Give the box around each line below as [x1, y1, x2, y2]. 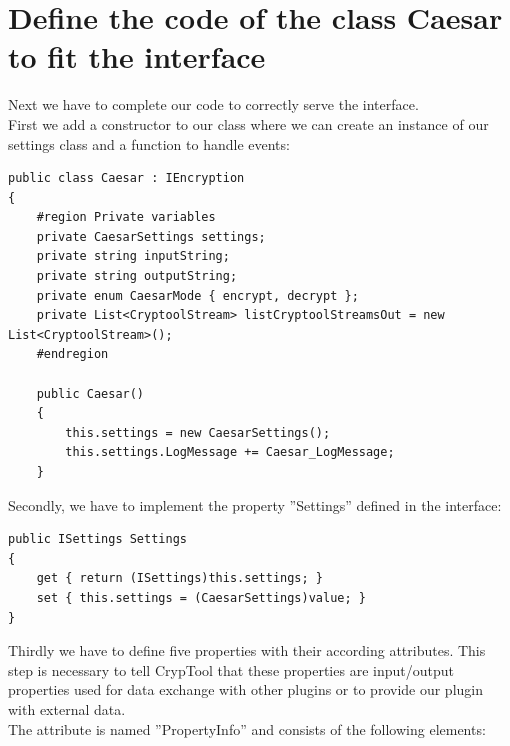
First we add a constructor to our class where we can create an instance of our [8, 113, 489, 134]
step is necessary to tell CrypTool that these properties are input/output [8, 659, 454, 680]
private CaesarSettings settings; [36, 229, 266, 244]
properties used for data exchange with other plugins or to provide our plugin [8, 679, 484, 700]
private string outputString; [36, 269, 238, 284]
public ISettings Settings [8, 532, 187, 547]
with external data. [8, 698, 126, 719]
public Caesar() [36, 386, 145, 401]
